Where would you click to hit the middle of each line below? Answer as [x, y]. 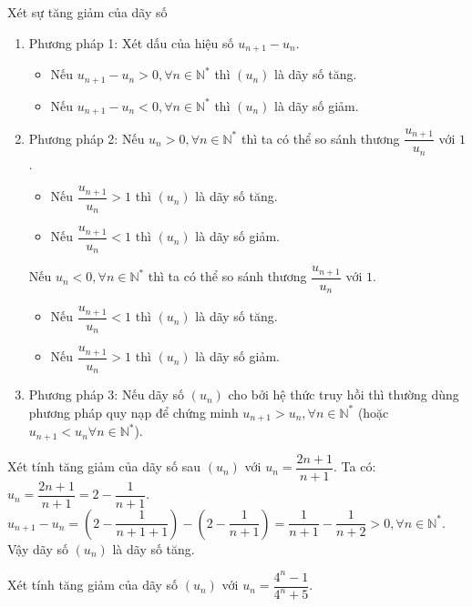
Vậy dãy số [38, 548]
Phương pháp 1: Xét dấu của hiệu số [131, 42]
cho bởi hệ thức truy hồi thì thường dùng [344, 395]
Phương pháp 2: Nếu [87, 138]
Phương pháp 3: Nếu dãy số [107, 395]
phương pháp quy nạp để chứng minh [133, 412]
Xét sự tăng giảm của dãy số [87, 12]
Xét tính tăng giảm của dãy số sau [104, 466]
